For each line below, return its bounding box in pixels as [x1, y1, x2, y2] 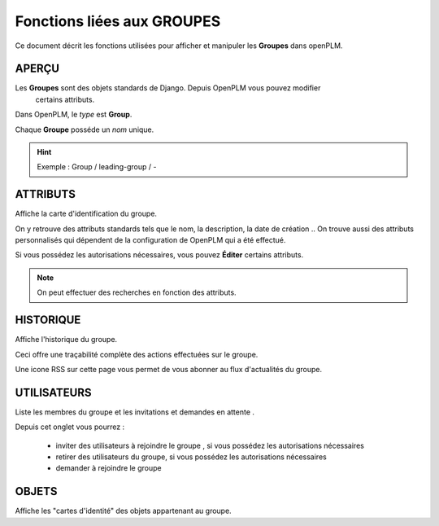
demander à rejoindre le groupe [55, 463, 162, 473]
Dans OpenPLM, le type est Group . [15, 110, 133, 120]
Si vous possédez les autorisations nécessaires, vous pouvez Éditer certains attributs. [15, 250, 304, 260]
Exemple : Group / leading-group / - [37, 162, 157, 172]
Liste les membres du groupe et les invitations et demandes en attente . [15, 407, 255, 417]
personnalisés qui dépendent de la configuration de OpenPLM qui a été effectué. [15, 235, 286, 245]
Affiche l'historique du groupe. [15, 335, 118, 344]
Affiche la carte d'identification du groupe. [15, 208, 158, 219]
